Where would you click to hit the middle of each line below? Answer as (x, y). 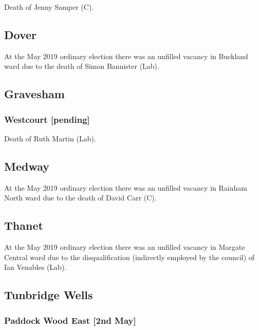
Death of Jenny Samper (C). (49, 7)
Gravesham (34, 94)
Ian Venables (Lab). (35, 267)
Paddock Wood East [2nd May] (70, 320)
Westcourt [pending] (47, 119)
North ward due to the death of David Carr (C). (80, 198)
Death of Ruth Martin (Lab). (50, 138)
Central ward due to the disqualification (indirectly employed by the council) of (129, 257)
